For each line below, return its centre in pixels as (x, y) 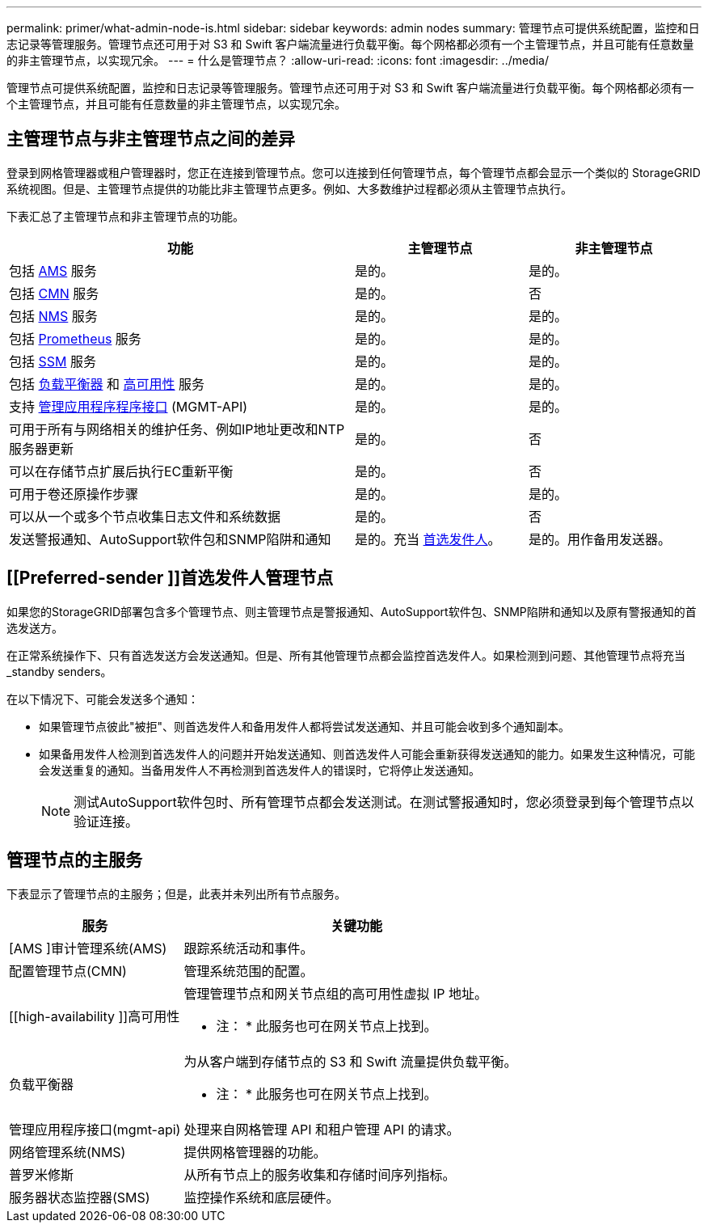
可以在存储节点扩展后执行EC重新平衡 (121, 471)
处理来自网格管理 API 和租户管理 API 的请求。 (322, 1129)
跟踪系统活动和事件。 (249, 948)
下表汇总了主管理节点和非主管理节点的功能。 (125, 216)
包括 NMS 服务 (53, 316)
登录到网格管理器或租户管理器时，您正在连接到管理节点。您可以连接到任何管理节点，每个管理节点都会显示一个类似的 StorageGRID (354, 172)
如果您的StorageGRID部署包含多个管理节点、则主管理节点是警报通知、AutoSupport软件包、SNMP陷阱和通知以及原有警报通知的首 (352, 611)
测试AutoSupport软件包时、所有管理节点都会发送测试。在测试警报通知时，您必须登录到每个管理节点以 (384, 802)
